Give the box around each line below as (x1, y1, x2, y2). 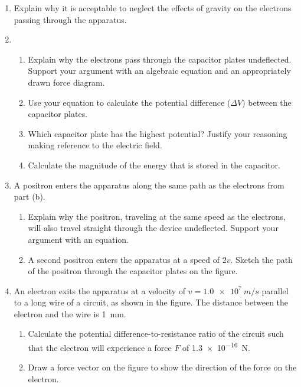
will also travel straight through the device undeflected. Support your (28, 222, 279, 234)
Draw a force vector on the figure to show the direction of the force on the (28, 361, 297, 373)
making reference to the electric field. (28, 139, 162, 151)
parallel (261, 284, 289, 297)
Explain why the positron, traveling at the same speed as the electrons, (28, 210, 286, 222)
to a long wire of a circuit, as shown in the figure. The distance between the (14, 296, 289, 308)
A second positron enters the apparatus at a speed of (28, 253, 220, 265)
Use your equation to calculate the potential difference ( (28, 96, 231, 108)
